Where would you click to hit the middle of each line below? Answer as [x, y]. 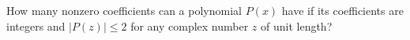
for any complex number [190, 25]
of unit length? [297, 25]
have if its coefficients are [342, 10]
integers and [36, 25]
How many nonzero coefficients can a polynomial [124, 10]
